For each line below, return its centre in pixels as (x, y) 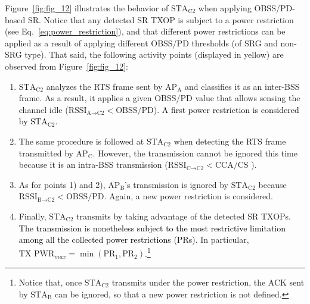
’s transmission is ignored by (177, 184)
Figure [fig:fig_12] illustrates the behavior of (87, 8)
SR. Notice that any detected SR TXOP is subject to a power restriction (161, 19)
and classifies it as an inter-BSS (242, 86)
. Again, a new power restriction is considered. (188, 196)
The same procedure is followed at (81, 141)
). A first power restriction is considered (226, 109)
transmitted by (46, 153)
